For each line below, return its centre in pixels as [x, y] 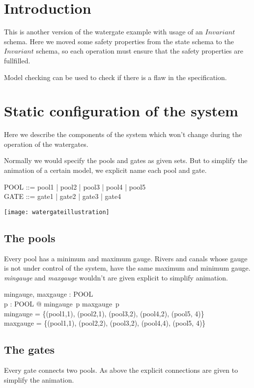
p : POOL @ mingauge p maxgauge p [62, 304]
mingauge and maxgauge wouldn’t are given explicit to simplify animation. [116, 277]
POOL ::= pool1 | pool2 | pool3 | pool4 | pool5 [75, 186]
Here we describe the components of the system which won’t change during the [123, 134]
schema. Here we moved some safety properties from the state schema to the [119, 41]
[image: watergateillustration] [57, 212]
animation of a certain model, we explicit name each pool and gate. [105, 170]
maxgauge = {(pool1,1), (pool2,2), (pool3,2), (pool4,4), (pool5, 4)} [105, 323]
